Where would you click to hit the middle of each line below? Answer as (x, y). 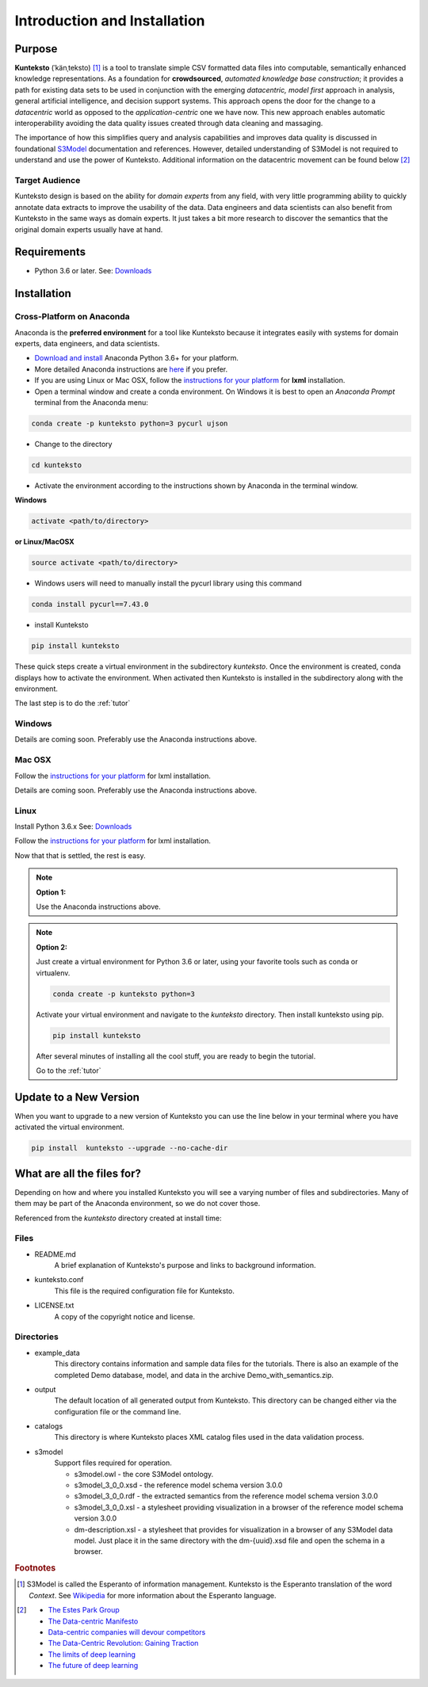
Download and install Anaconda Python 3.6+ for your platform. (137, 358)
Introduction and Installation (110, 21)
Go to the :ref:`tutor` (69, 1071)
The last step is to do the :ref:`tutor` (73, 703)
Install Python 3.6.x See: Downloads (73, 826)
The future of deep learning (93, 1666)
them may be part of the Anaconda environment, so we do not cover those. (138, 1204)
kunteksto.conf (59, 1280)
